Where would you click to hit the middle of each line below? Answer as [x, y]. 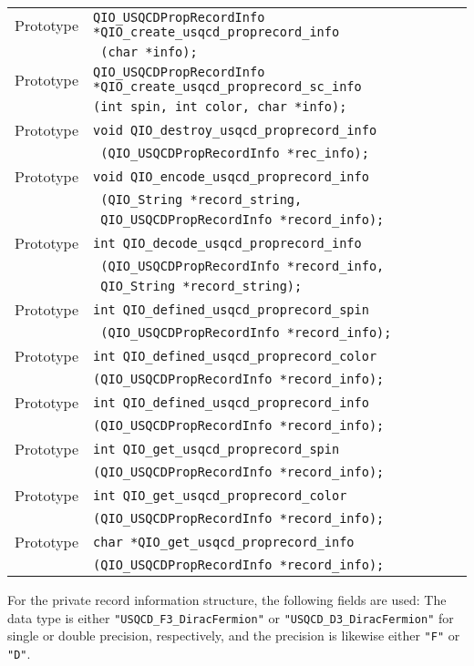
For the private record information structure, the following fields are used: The [227, 599]
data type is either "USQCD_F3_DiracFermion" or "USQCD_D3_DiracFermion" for [231, 617]
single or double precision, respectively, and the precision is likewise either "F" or [234, 635]
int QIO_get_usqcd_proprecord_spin [216, 449]
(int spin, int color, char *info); [220, 107]
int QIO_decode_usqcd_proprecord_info [227, 243]
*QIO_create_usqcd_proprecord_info [216, 32]
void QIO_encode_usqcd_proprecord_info [231, 176]
